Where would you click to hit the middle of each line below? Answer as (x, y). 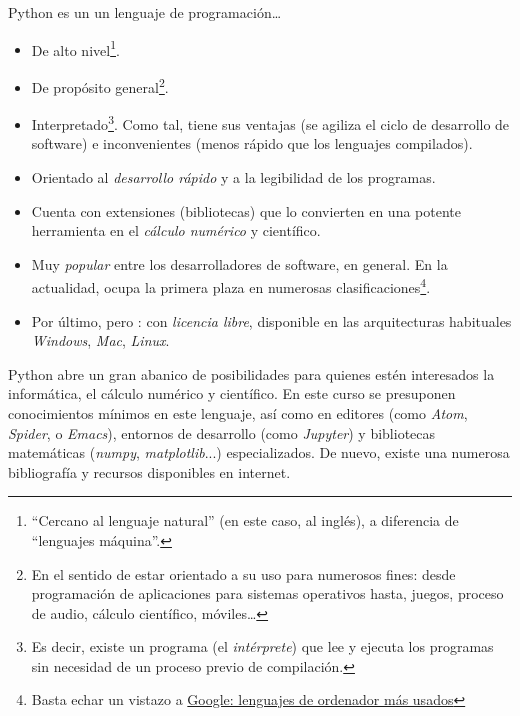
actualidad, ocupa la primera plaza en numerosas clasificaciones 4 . (231, 285)
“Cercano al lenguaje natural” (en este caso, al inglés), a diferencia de (245, 520)
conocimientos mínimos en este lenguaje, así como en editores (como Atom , (238, 412)
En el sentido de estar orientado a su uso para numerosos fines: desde (243, 573)
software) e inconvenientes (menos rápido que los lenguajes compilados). (252, 143)
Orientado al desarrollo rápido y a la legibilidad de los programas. (233, 176)
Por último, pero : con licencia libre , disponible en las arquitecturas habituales (271, 320)
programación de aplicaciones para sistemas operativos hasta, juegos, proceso (267, 593)
